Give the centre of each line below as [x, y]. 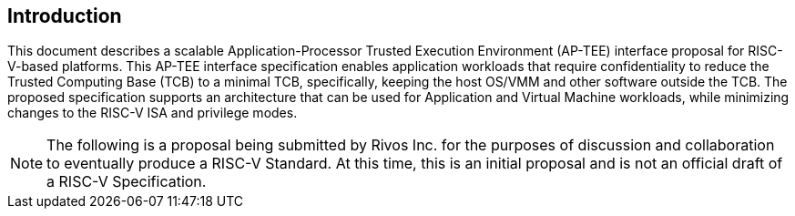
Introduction [65, 16]
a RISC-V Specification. [127, 182]
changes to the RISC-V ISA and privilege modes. [153, 113]
